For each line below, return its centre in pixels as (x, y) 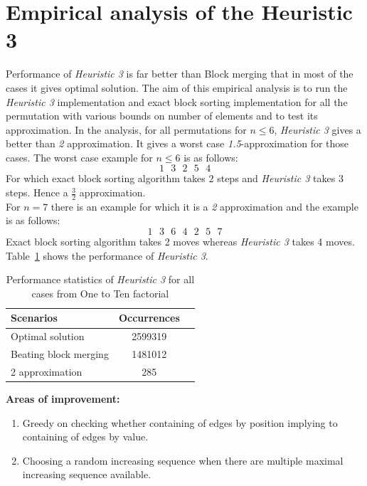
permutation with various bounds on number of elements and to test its (162, 116)
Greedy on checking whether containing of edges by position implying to (180, 422)
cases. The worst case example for (79, 157)
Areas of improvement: (63, 399)
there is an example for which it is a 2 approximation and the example (204, 206)
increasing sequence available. (87, 474)
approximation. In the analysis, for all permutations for (126, 129)
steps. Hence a (37, 192)
